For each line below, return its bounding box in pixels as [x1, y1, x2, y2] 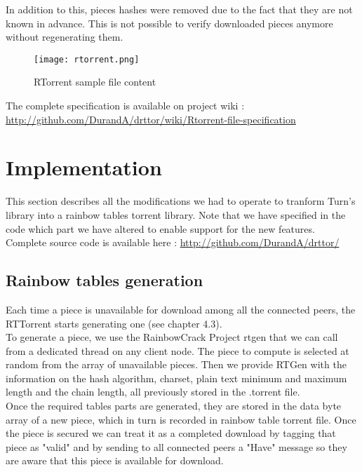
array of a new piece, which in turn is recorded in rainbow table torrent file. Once [6, 412, 356, 426]
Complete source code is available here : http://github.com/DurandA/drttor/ [6, 235, 340, 250]
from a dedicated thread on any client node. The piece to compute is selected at [6, 343, 349, 358]
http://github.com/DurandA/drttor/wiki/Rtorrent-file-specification [6, 112, 296, 126]
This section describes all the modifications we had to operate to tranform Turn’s [6, 194, 356, 208]
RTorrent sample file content [34, 74, 156, 89]
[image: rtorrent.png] [34, 54, 140, 65]
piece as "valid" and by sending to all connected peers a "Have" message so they [6, 439, 347, 454]
